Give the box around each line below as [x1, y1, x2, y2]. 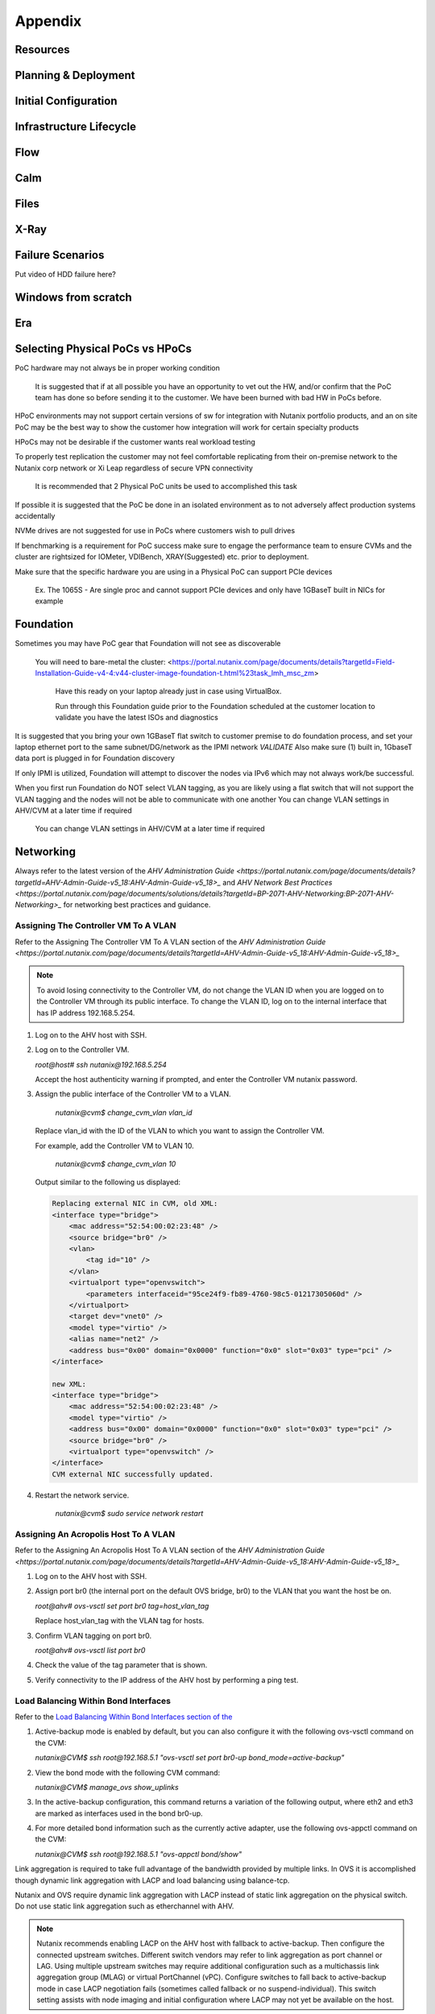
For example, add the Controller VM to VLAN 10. [35, 1141, 194, 1150]
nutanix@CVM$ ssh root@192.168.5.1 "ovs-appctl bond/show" [35, 1849, 242, 1859]
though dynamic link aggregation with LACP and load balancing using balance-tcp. [14, 1875, 290, 1885]
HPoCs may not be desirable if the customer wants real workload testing [14, 437, 255, 447]
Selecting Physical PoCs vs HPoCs [14, 342, 193, 356]
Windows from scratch [14, 291, 132, 304]
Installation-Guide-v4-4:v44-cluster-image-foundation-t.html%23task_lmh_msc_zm [35, 669, 314, 678]
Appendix [14, 12, 82, 30]
